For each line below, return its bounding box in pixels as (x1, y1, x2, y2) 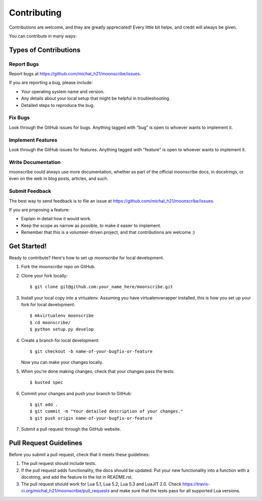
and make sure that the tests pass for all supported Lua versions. (111, 487, 241, 493)
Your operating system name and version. (21, 88, 105, 94)
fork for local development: (21, 302, 75, 308)
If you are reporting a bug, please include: (9, 80, 93, 86)
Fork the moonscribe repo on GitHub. (21, 264, 96, 270)
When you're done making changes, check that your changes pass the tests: (21, 368, 175, 374)
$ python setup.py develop (30, 327, 94, 332)
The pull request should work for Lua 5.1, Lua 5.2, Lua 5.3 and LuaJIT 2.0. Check (21, 481, 181, 487)
